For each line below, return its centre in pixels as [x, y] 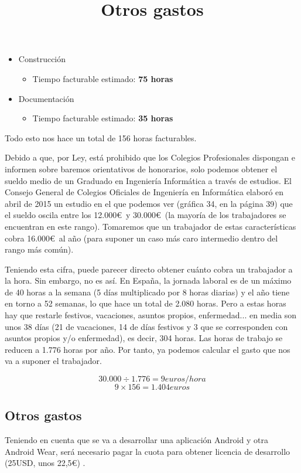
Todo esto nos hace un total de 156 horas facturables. [101, 137]
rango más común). [39, 249]
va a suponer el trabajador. [53, 361]
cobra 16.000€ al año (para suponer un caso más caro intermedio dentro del [141, 238]
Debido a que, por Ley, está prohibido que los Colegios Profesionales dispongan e [150, 157]
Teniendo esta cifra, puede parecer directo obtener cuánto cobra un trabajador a [149, 269]
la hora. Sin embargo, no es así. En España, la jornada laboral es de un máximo [148, 280]
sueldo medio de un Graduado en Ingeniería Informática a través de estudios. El [148, 180]
